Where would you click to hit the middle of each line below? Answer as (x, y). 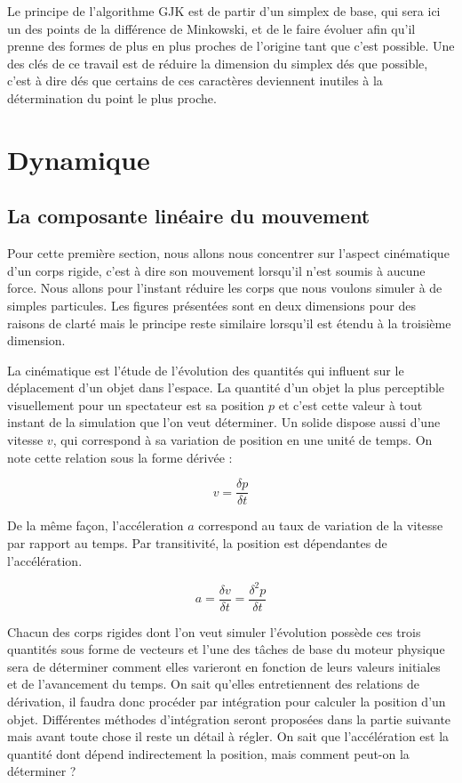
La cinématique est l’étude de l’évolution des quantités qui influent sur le (206, 370)
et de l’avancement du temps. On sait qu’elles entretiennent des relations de (213, 684)
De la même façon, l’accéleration (96, 525)
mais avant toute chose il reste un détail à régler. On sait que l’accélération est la (228, 736)
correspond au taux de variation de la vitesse (321, 525)
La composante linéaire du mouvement (189, 216)
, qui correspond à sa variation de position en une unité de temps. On (243, 440)
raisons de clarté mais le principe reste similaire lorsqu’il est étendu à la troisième (229, 323)
